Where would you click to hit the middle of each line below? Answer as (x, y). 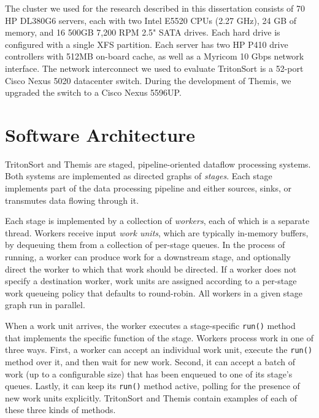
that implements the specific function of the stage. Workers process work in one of (159, 337)
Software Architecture (100, 134)
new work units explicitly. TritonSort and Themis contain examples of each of (151, 397)
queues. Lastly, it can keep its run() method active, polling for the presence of (152, 386)
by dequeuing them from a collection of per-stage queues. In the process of (145, 245)
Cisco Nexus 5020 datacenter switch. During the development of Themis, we (148, 80)
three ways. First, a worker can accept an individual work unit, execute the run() (159, 350)
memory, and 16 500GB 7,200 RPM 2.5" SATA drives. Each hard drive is (143, 32)
